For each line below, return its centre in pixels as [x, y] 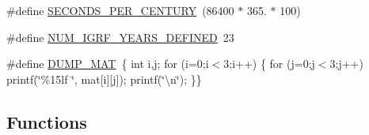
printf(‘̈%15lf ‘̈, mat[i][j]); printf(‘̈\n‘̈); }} [104, 79]
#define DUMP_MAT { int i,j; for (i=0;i [108, 64]
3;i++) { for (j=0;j [269, 64]
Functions [47, 121]
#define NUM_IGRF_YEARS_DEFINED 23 [120, 37]
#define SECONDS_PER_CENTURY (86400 [120, 10]
